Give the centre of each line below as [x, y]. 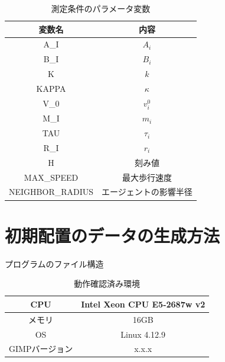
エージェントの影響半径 [147, 192]
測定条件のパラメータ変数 [101, 8]
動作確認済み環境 [107, 283]
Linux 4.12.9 [143, 334]
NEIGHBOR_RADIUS [51, 192]
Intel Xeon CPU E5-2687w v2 [143, 304]
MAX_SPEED [51, 177]
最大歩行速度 [147, 177]
